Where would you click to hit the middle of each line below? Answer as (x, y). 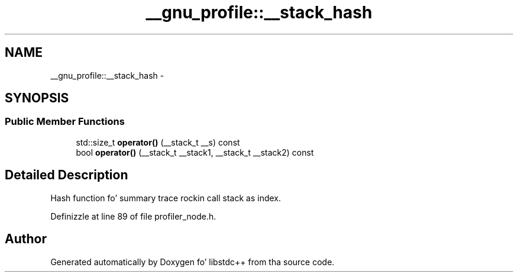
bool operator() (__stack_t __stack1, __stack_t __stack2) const (195, 152)
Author (26, 239)
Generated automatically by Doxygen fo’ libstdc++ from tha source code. (192, 262)
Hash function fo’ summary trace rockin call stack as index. (166, 198)
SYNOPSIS (37, 98)
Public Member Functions (65, 122)
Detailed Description (67, 175)
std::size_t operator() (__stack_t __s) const (158, 142)
